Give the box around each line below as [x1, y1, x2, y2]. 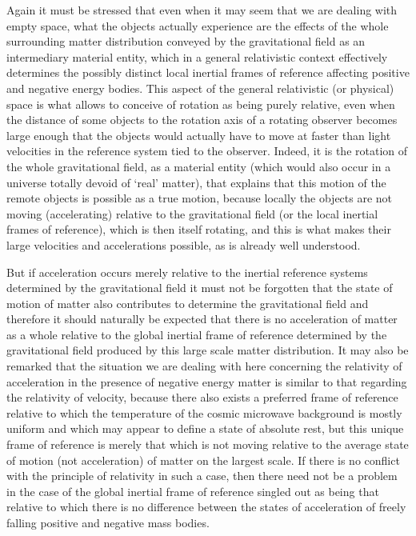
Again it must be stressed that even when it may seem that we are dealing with [6, 2, 398, 18]
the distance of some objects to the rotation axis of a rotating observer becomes [6, 111, 398, 128]
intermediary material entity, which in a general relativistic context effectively [6, 48, 388, 65]
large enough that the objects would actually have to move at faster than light [6, 126, 391, 143]
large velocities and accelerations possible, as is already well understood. [6, 236, 361, 253]
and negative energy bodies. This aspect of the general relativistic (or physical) [6, 79, 394, 96]
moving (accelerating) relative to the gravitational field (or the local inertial [6, 205, 378, 222]
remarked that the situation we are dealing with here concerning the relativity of [6, 358, 402, 374]
